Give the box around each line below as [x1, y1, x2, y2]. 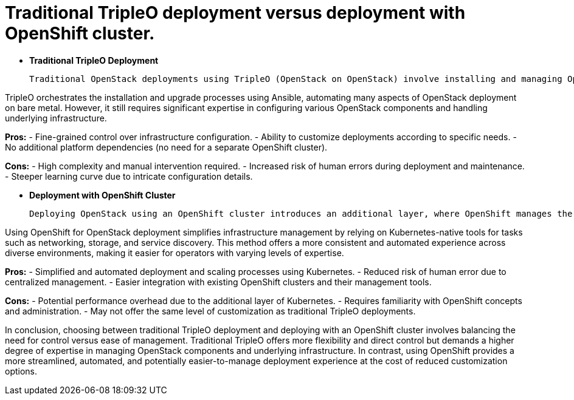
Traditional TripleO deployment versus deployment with [5, 2, 466, 23]
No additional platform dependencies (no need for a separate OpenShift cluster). [5, 141, 328, 152]
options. [5, 365, 38, 376]
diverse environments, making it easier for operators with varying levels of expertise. [5, 247, 344, 258]
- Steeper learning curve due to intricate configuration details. [5, 171, 253, 181]
